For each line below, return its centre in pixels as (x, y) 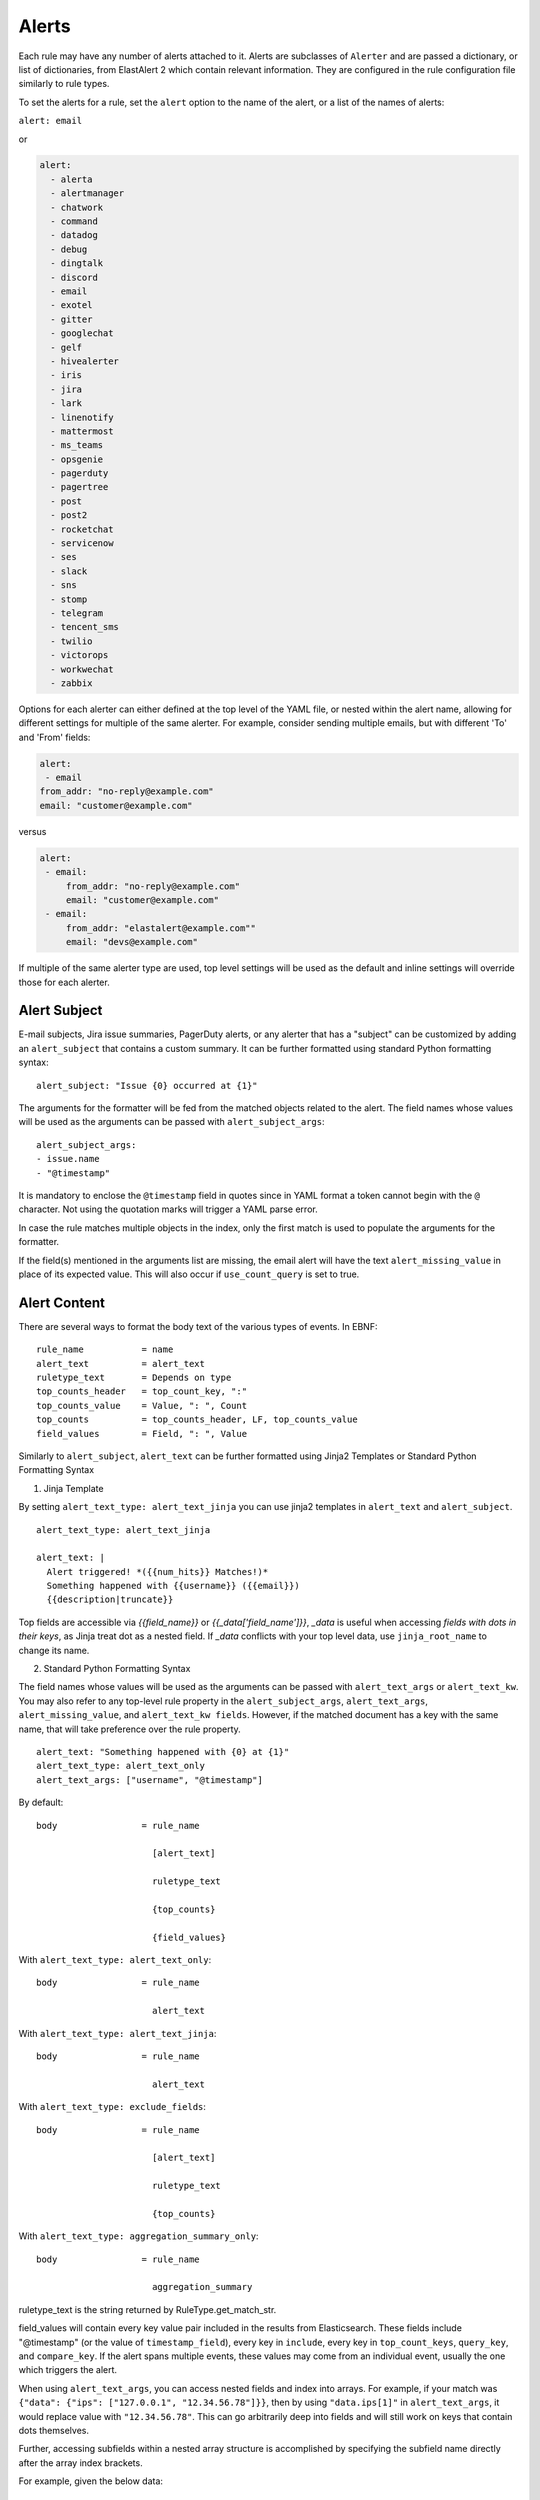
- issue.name (68, 1159)
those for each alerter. (64, 982)
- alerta (71, 179)
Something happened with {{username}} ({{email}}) (173, 1586)
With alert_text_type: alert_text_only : (115, 1960)
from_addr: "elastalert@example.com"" (161, 928)
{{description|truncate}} (110, 1599)
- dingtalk (77, 263)
